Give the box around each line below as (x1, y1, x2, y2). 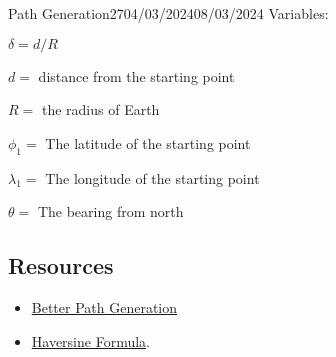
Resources (8, 250, 114, 281)
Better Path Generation (31, 296, 178, 317)
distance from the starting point (38, 65, 235, 86)
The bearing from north (37, 201, 184, 222)
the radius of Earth (41, 99, 160, 120)
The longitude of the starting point (45, 167, 260, 188)
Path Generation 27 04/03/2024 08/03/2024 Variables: (8, 3, 329, 23)
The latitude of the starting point (45, 132, 251, 153)
